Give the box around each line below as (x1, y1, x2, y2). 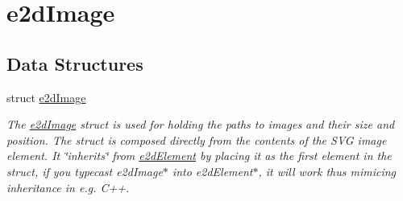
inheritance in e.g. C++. (6, 178, 130, 195)
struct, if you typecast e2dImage (6, 162, 163, 179)
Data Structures (6, 51, 143, 76)
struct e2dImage (6, 88, 86, 105)
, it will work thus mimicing (258, 162, 397, 179)
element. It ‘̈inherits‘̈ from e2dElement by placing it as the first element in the (6, 147, 392, 164)
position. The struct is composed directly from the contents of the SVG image (6, 131, 387, 148)
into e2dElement (172, 162, 253, 179)
